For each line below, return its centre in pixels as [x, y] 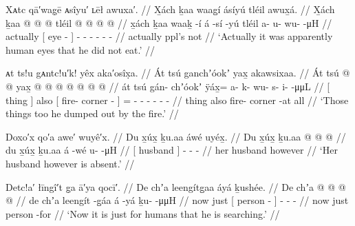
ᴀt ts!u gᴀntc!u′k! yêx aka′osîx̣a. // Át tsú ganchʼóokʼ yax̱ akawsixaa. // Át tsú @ [178, 73]
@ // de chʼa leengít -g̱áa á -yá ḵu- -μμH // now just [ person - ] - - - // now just [177, 200]
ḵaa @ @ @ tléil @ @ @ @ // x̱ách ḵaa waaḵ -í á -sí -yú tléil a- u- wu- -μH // [169, 22]
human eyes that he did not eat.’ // [80, 49]
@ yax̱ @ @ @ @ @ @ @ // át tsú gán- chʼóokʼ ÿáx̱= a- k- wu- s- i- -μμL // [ [168, 86]
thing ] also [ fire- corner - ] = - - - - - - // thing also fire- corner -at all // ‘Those [177, 100]
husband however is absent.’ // [70, 163]
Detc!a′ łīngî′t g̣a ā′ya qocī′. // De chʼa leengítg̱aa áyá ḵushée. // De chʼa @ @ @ [176, 186]
